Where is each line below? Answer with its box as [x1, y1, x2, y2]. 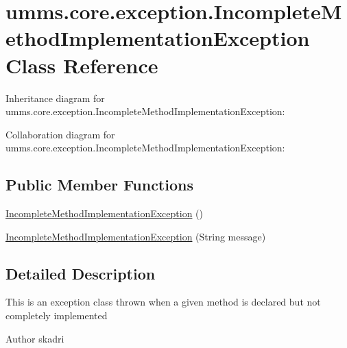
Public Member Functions [5, 174, 193, 195]
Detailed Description [5, 262, 156, 284]
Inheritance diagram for [5, 90, 105, 105]
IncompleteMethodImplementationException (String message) [5, 229, 266, 243]
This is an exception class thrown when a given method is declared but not [5, 295, 321, 309]
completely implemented [5, 308, 108, 323]
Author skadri [5, 331, 64, 345]
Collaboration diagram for [5, 127, 115, 141]
